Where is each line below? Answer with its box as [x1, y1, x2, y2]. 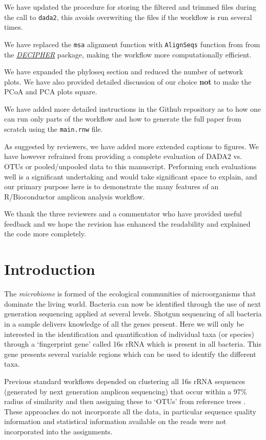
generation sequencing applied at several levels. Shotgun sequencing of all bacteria [4, 308, 262, 319]
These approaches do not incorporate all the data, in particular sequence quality [4, 406, 256, 416]
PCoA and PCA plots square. [4, 86, 97, 97]
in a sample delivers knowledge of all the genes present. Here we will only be [4, 318, 244, 329]
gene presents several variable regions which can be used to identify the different [4, 348, 256, 359]
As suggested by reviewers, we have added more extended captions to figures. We [4, 141, 259, 151]
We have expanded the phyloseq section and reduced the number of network [4, 66, 243, 77]
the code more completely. [4, 228, 86, 239]
